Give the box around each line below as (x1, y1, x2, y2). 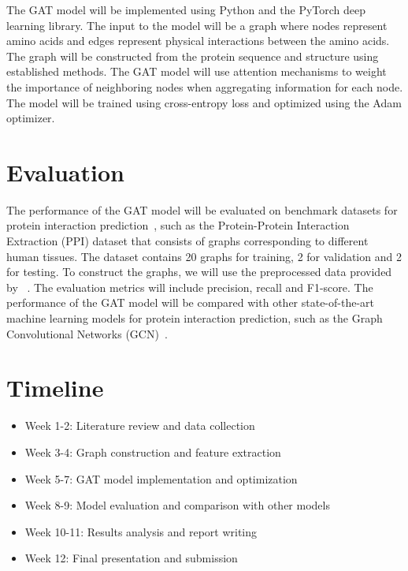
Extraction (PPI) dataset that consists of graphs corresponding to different (6, 233, 369, 249)
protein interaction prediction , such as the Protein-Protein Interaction (6, 217, 350, 233)
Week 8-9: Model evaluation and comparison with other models (24, 497, 330, 513)
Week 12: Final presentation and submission (24, 550, 238, 566)
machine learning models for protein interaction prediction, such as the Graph (6, 310, 383, 327)
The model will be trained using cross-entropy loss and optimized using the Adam (6, 94, 402, 110)
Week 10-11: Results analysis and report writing (24, 523, 258, 539)
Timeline (6, 371, 104, 404)
